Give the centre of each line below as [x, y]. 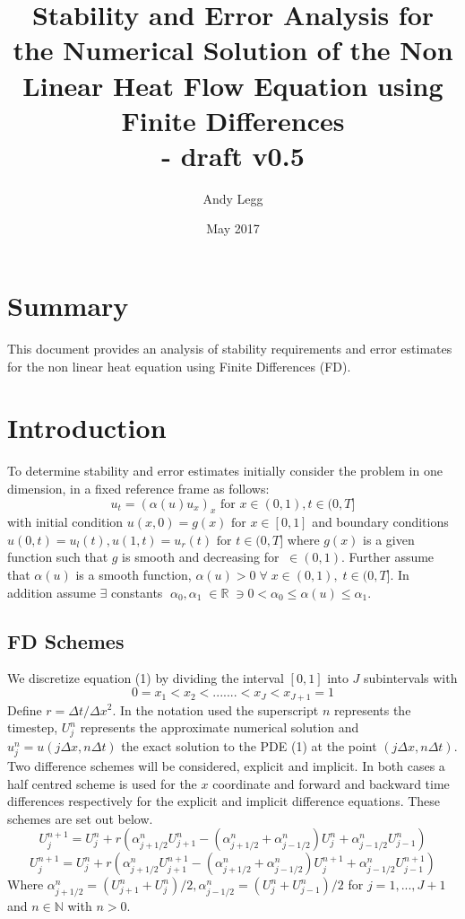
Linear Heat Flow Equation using [233, 85]
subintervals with [411, 678]
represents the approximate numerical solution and [220, 727]
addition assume [52, 592]
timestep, [33, 727]
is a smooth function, [133, 575]
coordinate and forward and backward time [331, 783]
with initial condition [65, 522]
